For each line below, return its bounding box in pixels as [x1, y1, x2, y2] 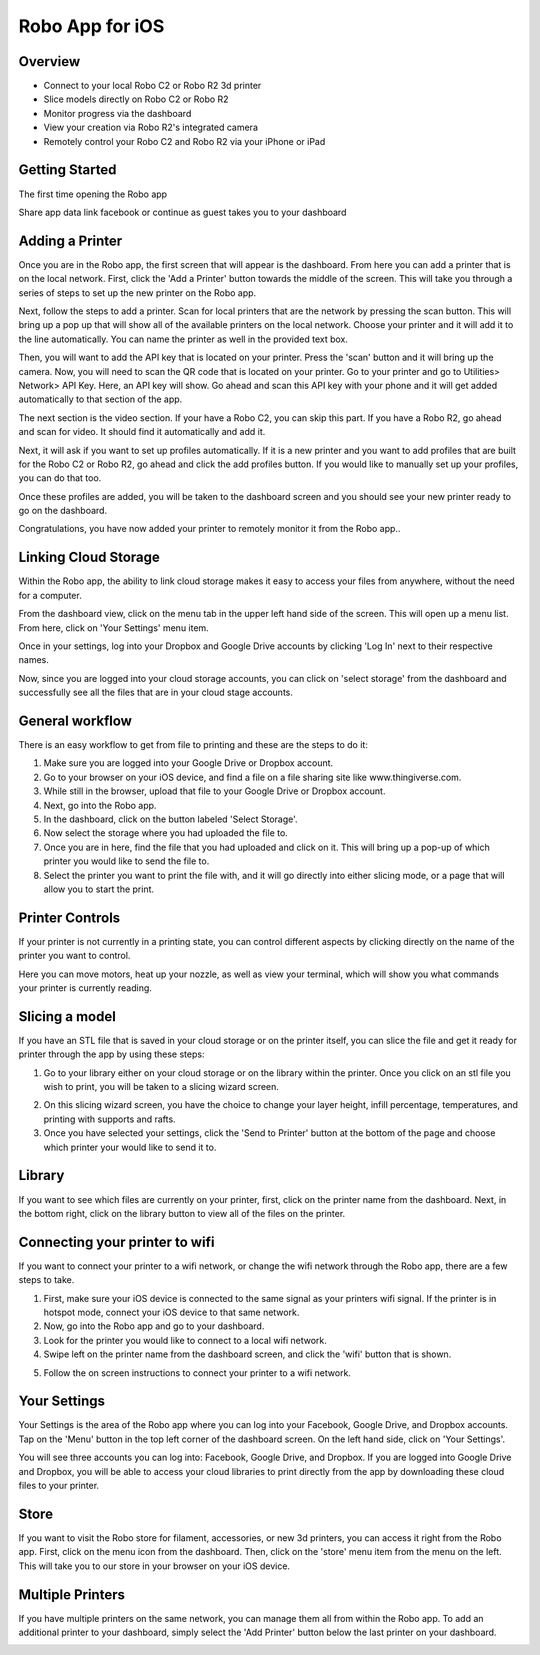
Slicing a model [18, 1008, 117, 1025]
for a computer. [18, 589, 82, 601]
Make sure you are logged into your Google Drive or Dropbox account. [43, 757, 334, 769]
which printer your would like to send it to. [43, 1141, 217, 1153]
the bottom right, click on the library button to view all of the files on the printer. [18, 1207, 346, 1219]
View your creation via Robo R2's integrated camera [43, 121, 259, 134]
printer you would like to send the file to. [43, 855, 210, 867]
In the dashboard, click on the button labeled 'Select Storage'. [43, 813, 299, 825]
